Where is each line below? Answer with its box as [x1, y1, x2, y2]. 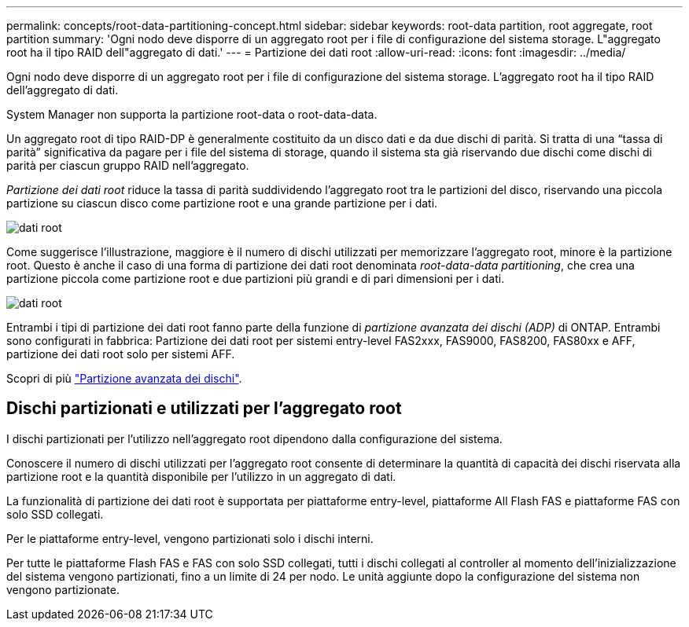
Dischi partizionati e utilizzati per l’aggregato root [6, 398, 402, 419]
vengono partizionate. [6, 582, 120, 596]
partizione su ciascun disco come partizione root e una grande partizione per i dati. [6, 196, 438, 210]
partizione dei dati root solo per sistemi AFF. [6, 347, 235, 361]
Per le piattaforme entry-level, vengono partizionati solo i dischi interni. [6, 531, 374, 545]
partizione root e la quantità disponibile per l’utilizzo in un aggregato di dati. [6, 469, 396, 483]
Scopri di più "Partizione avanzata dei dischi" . [6, 372, 242, 385]
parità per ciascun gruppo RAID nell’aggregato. [6, 159, 249, 172]
